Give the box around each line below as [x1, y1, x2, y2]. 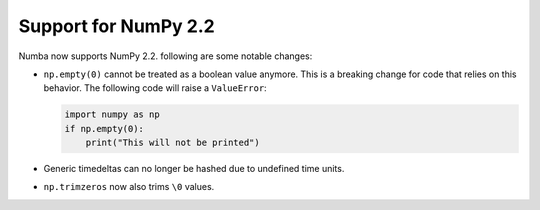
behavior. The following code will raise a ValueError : [43, 82, 267, 94]
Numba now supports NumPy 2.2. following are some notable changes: [18, 50, 313, 62]
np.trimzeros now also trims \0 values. [43, 181, 215, 193]
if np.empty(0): [64, 123, 145, 134]
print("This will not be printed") [85, 137, 260, 149]
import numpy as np [64, 109, 160, 120]
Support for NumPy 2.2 [18, 15, 215, 37]
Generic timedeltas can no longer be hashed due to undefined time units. [43, 163, 345, 175]
